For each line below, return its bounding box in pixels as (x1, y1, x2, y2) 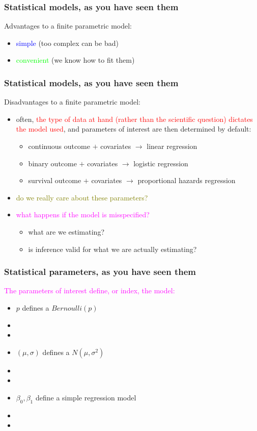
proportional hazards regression (137, 175, 236, 186)
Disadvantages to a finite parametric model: (4, 96, 140, 107)
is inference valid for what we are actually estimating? (28, 243, 197, 254)
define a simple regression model (35, 392, 136, 402)
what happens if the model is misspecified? (16, 209, 150, 220)
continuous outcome (28, 141, 91, 151)
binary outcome (28, 158, 77, 168)
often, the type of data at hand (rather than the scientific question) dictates (16, 113, 253, 124)
